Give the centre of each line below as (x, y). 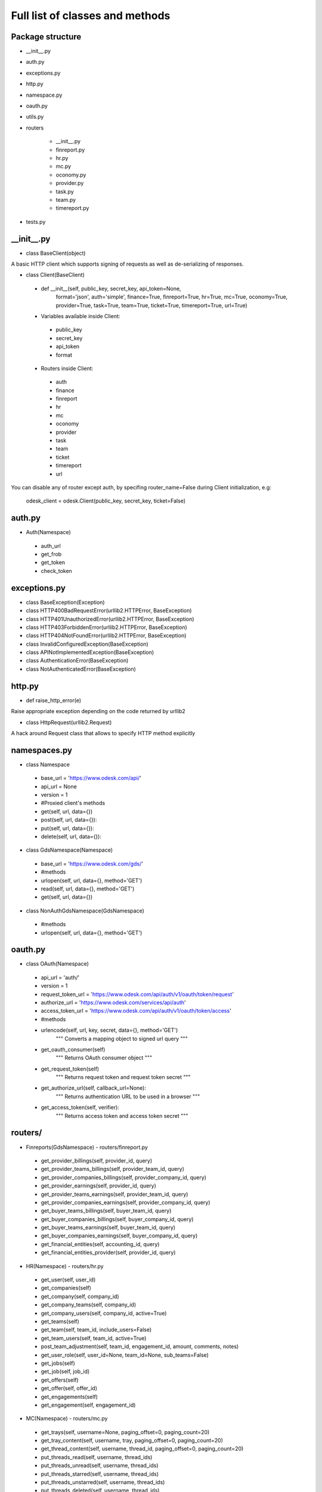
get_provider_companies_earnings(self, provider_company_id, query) (126, 1202)
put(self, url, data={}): (68, 828)
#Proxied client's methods (73, 803)
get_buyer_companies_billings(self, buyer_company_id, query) (117, 1219)
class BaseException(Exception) (65, 602)
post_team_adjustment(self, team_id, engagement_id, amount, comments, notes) (140, 1346)
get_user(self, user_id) (68, 1280)
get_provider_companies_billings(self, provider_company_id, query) (124, 1177)
